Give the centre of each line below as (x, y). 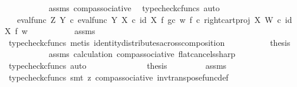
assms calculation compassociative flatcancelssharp (142, 54)
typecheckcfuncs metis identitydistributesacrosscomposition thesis (149, 42)
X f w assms (50, 31)
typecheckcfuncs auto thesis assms (118, 65)
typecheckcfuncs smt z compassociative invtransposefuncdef (118, 77)
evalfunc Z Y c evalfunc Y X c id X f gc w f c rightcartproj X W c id (154, 19)
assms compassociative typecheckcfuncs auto (134, 8)
